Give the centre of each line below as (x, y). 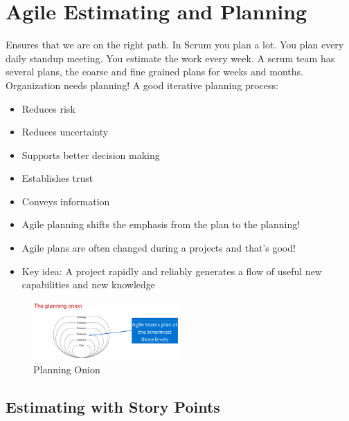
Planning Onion (67, 369)
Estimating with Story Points (113, 406)
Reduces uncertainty (65, 132)
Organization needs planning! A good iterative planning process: (142, 85)
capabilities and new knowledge (88, 284)
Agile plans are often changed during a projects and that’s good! (159, 248)
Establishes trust (57, 178)
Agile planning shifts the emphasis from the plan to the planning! (161, 224)
